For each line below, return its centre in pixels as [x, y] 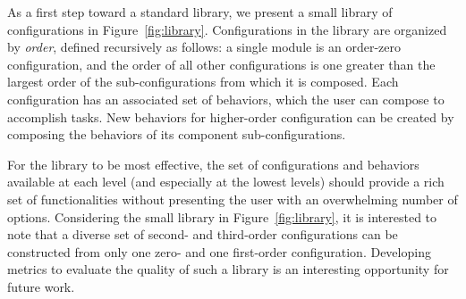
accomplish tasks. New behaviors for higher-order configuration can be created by [231, 116]
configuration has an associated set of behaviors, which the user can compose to [226, 99]
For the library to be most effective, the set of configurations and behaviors [213, 164]
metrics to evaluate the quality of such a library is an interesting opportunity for [228, 269]
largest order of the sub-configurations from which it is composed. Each [203, 82]
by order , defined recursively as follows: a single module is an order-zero [204, 47]
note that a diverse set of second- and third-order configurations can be [203, 234]
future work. [41, 286]
